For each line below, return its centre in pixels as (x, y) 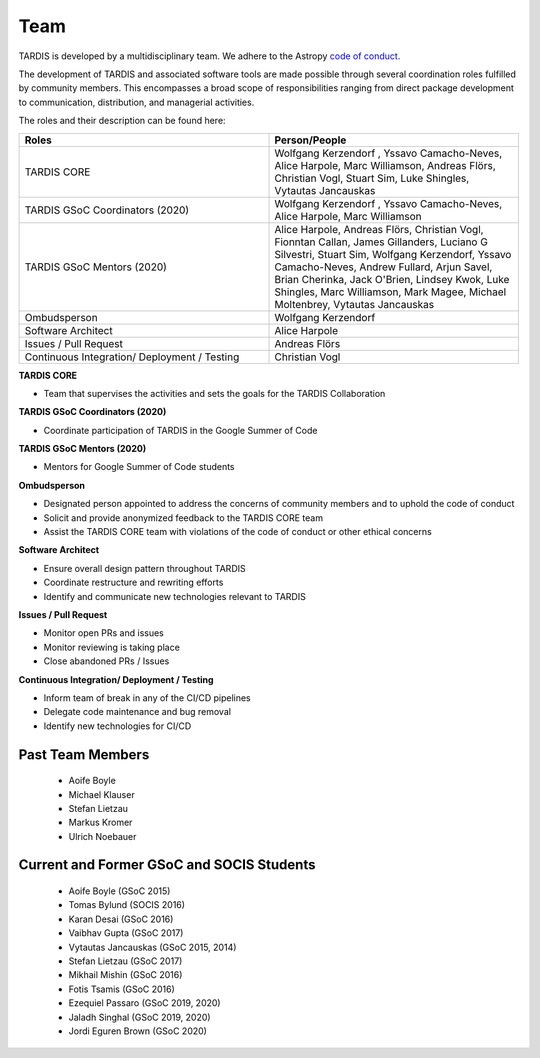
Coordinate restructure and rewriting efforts (133, 582)
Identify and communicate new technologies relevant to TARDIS (175, 596)
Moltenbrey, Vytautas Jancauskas (354, 304)
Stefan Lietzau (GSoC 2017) (125, 961)
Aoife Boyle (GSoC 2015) (119, 891)
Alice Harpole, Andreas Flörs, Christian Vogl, (379, 229)
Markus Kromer (100, 822)
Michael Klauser (101, 794)
